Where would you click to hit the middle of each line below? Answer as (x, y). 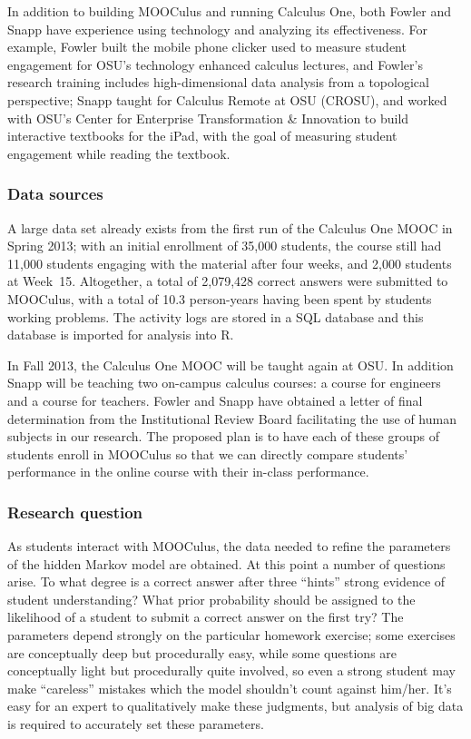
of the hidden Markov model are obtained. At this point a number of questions (226, 563)
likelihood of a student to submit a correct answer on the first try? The (206, 617)
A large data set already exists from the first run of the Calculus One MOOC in (230, 227)
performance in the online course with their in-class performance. (188, 472)
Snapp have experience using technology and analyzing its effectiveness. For (217, 29)
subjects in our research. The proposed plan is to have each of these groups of (223, 436)
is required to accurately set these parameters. (136, 724)
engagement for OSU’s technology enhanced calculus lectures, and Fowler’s (215, 64)
